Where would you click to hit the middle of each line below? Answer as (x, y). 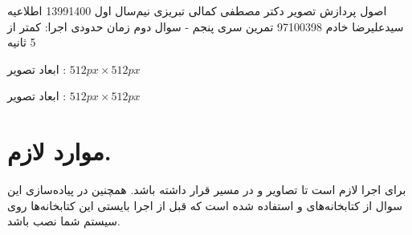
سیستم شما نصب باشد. (64, 221)
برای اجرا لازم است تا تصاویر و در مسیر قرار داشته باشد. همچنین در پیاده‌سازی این (207, 190)
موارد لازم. (59, 151)
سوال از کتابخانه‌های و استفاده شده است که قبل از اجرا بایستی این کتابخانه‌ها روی (205, 205)
